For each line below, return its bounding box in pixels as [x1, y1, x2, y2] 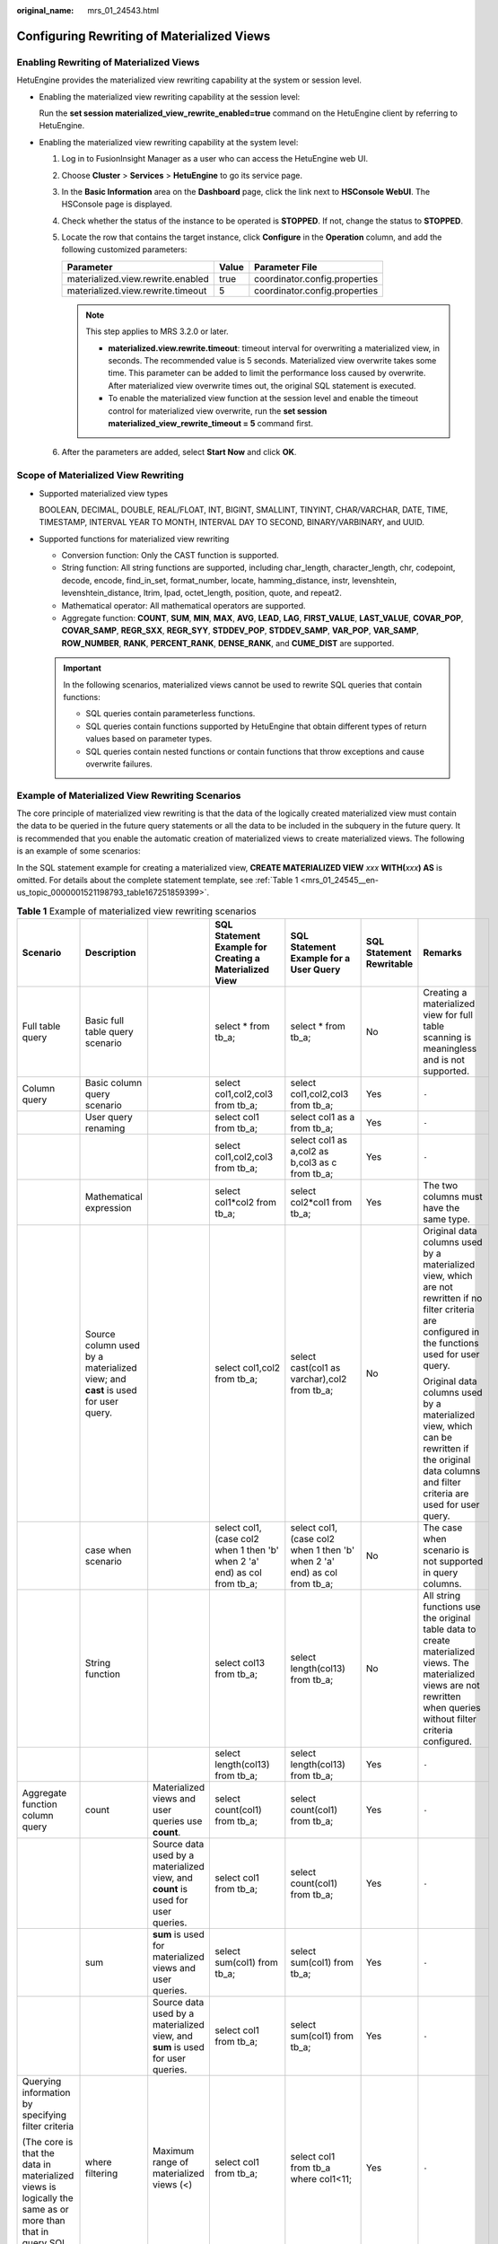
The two [423, 1179, 459, 1192]
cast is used [85, 1384, 138, 1397]
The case [423, 1521, 463, 1534]
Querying [22, 2075, 62, 2088]
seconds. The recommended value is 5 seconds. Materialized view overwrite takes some [108, 355, 437, 366]
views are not [423, 1679, 480, 1692]
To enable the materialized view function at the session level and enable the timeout [108, 393, 419, 404]
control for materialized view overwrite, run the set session [108, 405, 328, 416]
